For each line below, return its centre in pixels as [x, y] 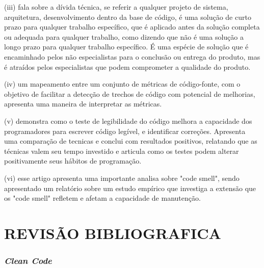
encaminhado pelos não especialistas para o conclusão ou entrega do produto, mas [132, 56]
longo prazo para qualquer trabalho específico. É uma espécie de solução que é [126, 47]
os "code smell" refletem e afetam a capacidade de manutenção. [102, 198]
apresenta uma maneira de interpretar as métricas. [83, 104]
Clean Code [28, 260]
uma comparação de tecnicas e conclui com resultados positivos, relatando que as [131, 141]
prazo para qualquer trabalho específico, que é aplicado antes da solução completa [132, 27]
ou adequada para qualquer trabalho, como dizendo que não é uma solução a [124, 36]
